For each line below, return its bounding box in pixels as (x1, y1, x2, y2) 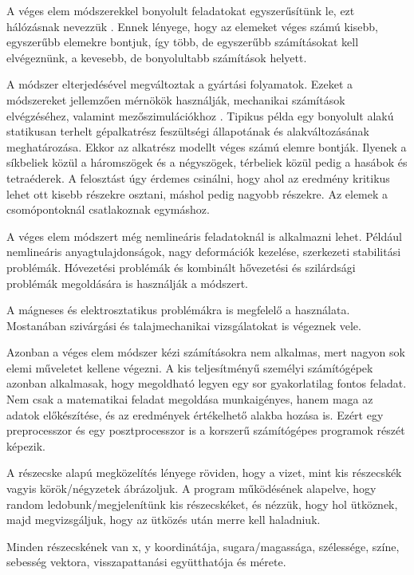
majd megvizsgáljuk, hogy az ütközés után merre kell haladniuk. (6, 511, 321, 528)
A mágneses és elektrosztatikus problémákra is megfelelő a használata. (6, 301, 350, 318)
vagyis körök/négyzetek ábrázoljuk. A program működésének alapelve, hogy (6, 480, 377, 497)
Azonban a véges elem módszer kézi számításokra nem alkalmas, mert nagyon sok (6, 344, 405, 360)
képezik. (6, 437, 45, 454)
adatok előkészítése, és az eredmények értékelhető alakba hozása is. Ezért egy (6, 406, 384, 423)
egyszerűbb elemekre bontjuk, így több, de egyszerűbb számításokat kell (6, 33, 359, 50)
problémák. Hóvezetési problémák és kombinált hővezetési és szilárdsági (6, 258, 356, 275)
